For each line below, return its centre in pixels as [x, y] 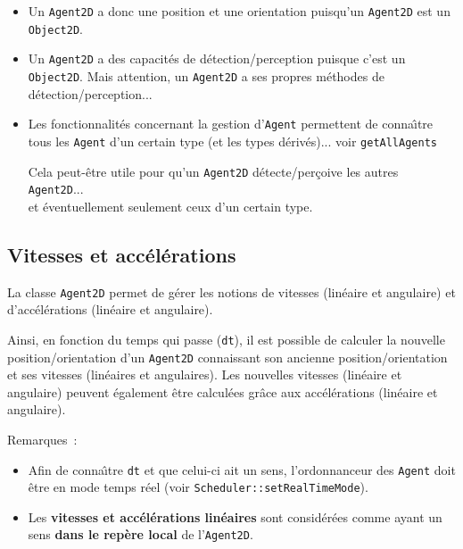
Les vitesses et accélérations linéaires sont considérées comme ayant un [235, 516]
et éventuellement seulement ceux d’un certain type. [170, 206]
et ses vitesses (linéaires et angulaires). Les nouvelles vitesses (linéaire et [205, 374]
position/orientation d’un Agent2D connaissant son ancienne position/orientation [227, 357]
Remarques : [42, 439]
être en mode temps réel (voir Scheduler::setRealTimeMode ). [198, 487]
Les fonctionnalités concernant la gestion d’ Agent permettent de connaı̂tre [231, 124]
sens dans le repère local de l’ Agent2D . [141, 534]
